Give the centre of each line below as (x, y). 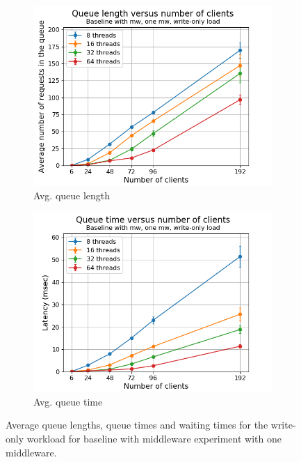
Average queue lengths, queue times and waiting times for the (137, 425)
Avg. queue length (72, 195)
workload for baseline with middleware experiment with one (154, 438)
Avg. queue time (68, 401)
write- (283, 425)
